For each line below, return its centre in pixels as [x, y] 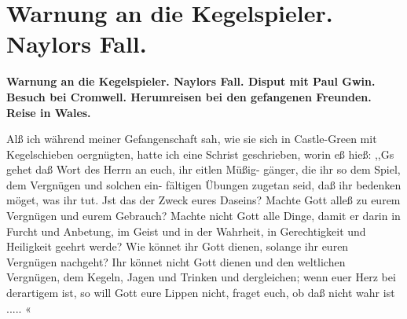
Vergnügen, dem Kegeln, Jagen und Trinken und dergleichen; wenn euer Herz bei [201, 277]
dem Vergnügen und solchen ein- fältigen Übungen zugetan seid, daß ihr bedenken [204, 184]
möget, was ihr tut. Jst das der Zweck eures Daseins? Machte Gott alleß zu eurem [203, 200]
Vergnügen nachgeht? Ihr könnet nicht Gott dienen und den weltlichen [176, 261]
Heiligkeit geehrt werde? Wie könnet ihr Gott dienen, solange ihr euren [178, 246]
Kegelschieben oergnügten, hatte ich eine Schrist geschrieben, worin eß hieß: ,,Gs [200, 154]
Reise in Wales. [49, 112]
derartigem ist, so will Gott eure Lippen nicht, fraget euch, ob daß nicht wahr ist [201, 293]
